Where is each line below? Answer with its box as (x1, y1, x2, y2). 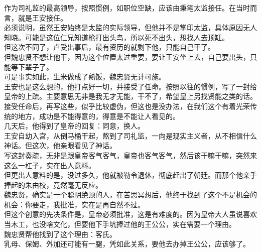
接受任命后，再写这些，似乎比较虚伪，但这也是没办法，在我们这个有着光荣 (4, 100, 250, 111)
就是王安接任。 (18, 12, 67, 23)
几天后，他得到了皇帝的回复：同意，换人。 (4, 120, 145, 131)
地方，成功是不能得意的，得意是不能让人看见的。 (18, 110, 180, 121)
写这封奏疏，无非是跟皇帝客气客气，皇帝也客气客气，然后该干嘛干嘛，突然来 (4, 150, 257, 160)
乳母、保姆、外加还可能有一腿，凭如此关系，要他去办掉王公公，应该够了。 (4, 238, 250, 249)
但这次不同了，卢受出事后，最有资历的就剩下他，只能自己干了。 (4, 42, 215, 52)
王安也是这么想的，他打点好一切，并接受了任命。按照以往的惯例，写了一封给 (4, 81, 257, 91)
